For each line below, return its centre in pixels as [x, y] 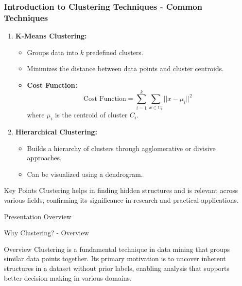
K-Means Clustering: [51, 36]
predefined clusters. [115, 52]
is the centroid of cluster [91, 115]
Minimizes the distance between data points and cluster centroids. [125, 68]
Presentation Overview [38, 216]
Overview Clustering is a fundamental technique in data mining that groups [117, 249]
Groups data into [52, 52]
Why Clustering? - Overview [46, 233]
